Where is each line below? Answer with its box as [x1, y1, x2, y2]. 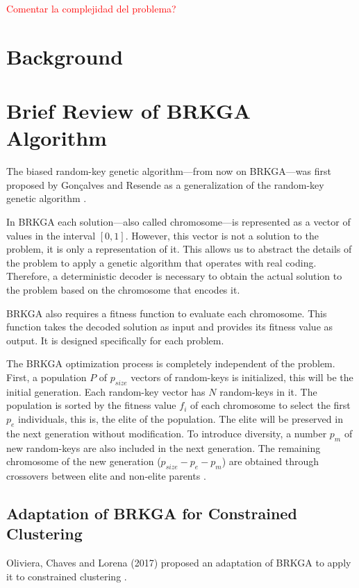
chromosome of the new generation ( [6, 454, 161, 469]
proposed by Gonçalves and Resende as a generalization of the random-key [6, 177, 324, 192]
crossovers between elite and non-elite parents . [6, 468, 206, 482]
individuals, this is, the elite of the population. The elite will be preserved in [18, 411, 343, 426]
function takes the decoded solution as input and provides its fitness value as [6, 319, 333, 334]
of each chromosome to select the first [190, 398, 351, 412]
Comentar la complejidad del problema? [6, 1, 176, 15]
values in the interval [6, 228, 96, 242]
